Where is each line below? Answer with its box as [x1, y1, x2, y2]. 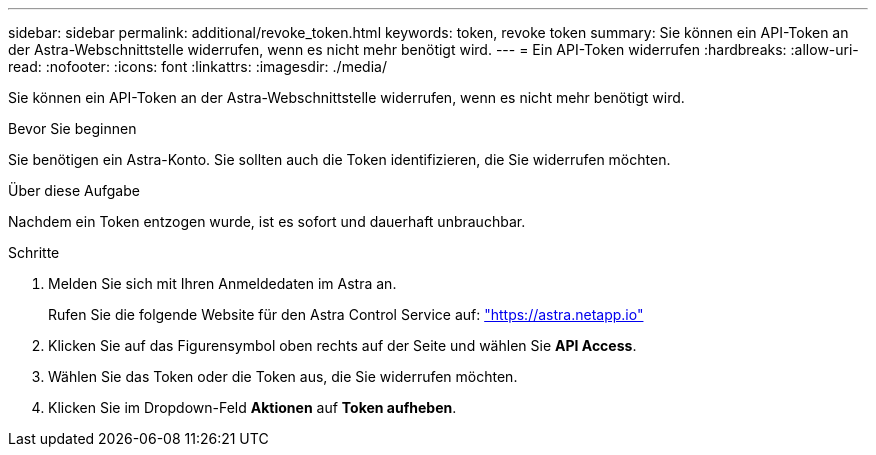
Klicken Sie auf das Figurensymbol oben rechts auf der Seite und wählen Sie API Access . [48, 337, 637, 354]
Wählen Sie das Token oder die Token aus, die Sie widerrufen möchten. [48, 368, 518, 385]
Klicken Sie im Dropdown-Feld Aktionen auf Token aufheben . [48, 399, 457, 416]
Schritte [8, 244, 60, 261]
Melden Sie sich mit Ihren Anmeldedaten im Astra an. [48, 275, 397, 292]
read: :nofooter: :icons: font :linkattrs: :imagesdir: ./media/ [8, 58, 387, 75]
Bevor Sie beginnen [8, 120, 137, 137]
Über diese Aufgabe [8, 182, 140, 199]
